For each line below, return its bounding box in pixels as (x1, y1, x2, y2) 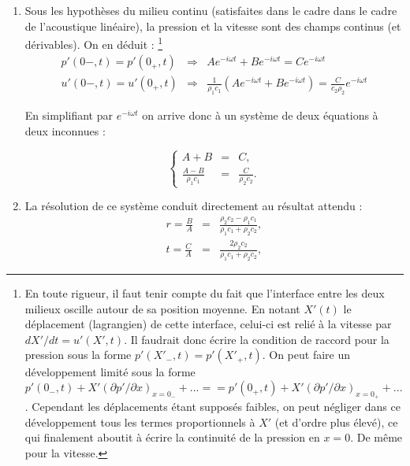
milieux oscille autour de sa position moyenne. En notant (24, 300, 300, 316)
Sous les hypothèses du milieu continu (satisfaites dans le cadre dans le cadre (24, 2, 397, 18)
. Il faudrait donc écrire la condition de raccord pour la (124, 331, 389, 347)
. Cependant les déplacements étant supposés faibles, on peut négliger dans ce (24, 398, 401, 415)
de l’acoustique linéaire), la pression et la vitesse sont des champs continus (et (24, 17, 401, 34)
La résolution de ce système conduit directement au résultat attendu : (24, 198, 363, 214)
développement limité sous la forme (24, 364, 196, 380)
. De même (350, 429, 403, 446)
